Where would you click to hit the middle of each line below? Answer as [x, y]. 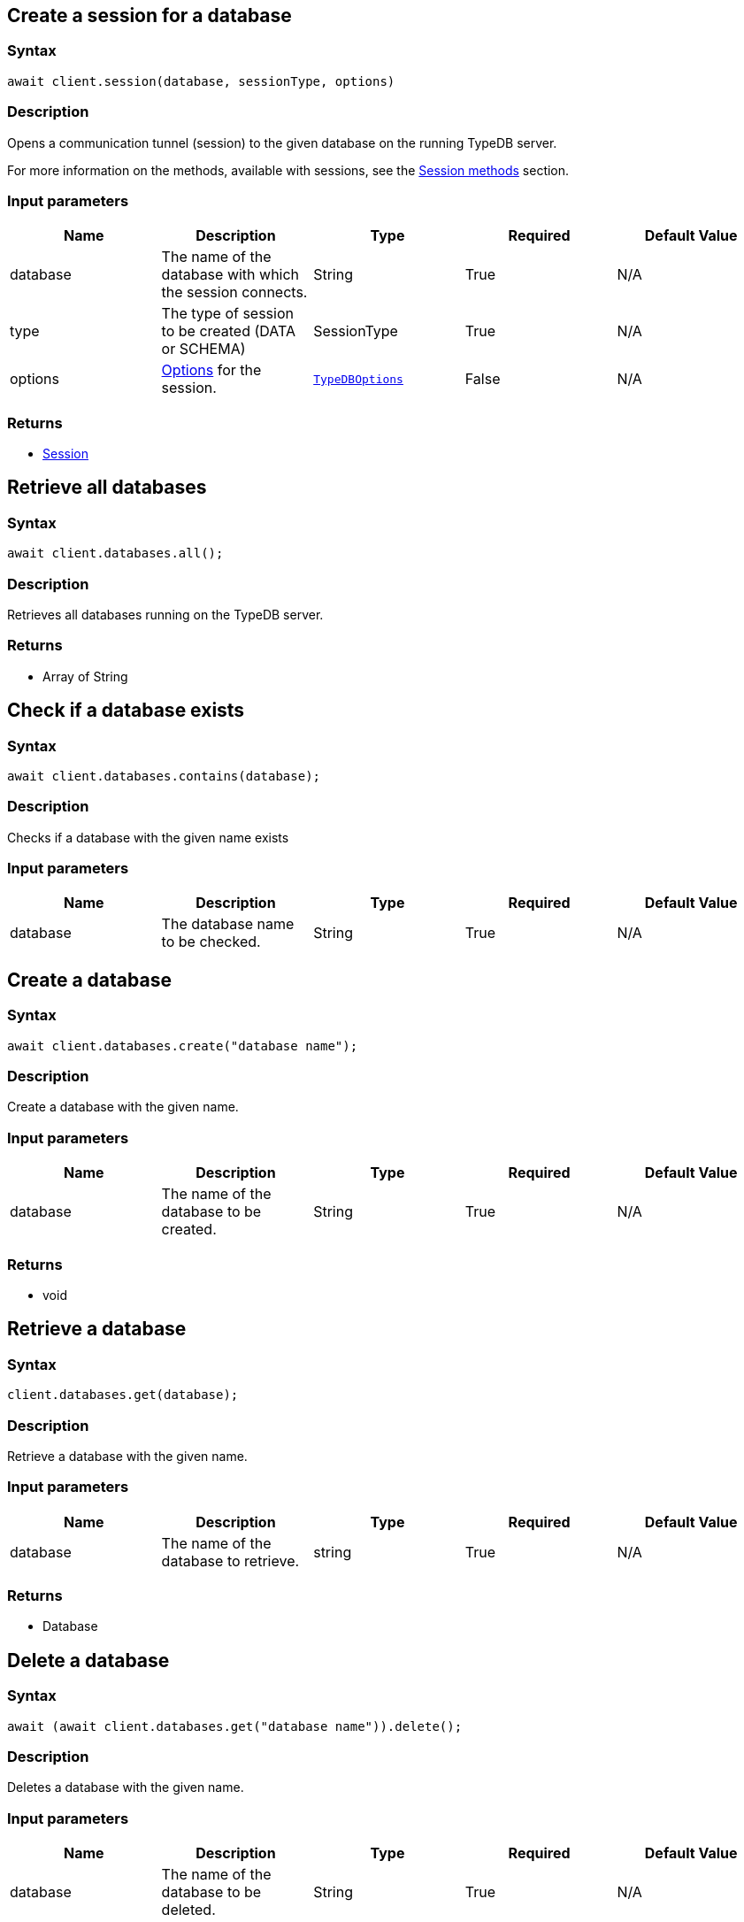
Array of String [85, 676]
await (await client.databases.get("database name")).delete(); [235, 1726]
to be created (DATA [228, 331]
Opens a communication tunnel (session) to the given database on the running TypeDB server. [282, 142]
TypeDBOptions [358, 379]
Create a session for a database [150, 15]
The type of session [227, 314]
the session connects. [234, 292]
